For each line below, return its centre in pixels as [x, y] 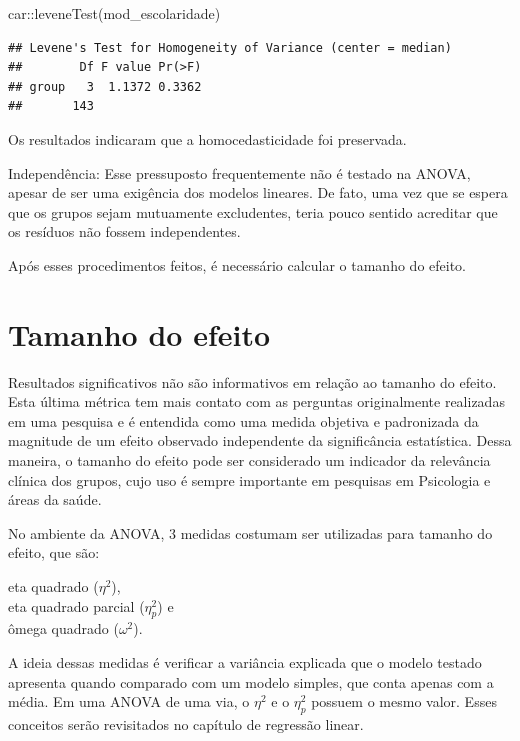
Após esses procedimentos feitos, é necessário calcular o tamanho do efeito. [237, 264]
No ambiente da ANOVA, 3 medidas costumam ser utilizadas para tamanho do [250, 532]
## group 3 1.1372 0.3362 [105, 86]
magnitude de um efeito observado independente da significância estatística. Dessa [260, 440]
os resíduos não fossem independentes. [124, 231]
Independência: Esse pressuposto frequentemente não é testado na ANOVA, [239, 172]
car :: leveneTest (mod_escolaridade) [114, 13]
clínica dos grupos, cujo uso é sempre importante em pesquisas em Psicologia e [249, 479]
